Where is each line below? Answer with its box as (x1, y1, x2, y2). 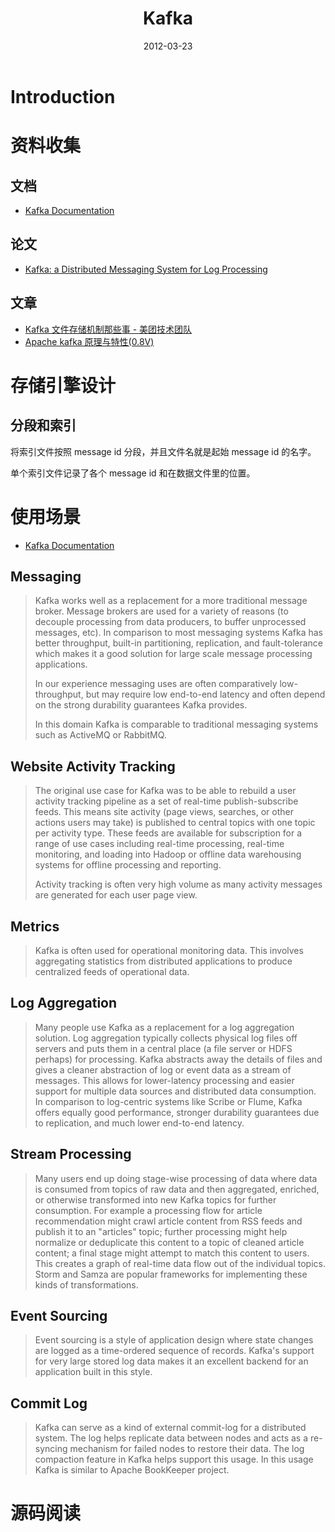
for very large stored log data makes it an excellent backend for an (34, 1355, 309, 1367)
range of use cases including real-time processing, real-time (34, 838, 285, 850)
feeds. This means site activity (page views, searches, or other (34, 806, 294, 818)
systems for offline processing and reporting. (34, 859, 222, 871)
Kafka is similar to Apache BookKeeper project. (34, 1464, 230, 1476)
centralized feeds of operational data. (34, 965, 190, 977)
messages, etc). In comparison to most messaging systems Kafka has (34, 627, 323, 639)
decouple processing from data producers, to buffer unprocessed (34, 616, 307, 628)
